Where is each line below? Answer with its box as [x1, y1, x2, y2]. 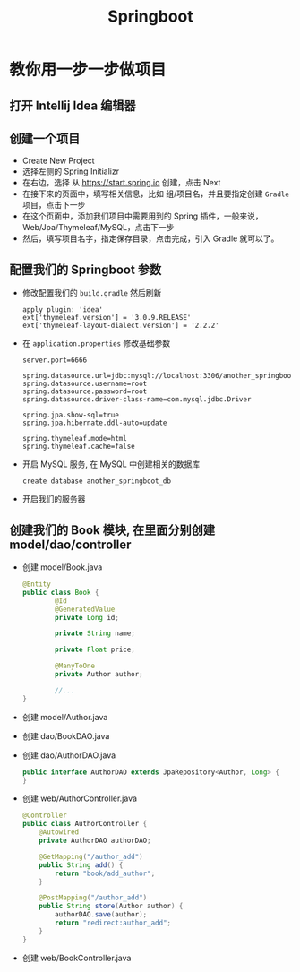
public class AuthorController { [21, 820, 148, 829]
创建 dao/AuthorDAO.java [21, 750, 116, 761]
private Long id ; [55, 613, 119, 622]
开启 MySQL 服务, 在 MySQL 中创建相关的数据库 [21, 459, 200, 469]
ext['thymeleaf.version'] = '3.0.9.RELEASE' [21, 314, 192, 323]
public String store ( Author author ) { [39, 902, 184, 911]
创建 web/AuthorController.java [21, 793, 137, 804]
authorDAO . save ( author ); [55, 910, 148, 919]
